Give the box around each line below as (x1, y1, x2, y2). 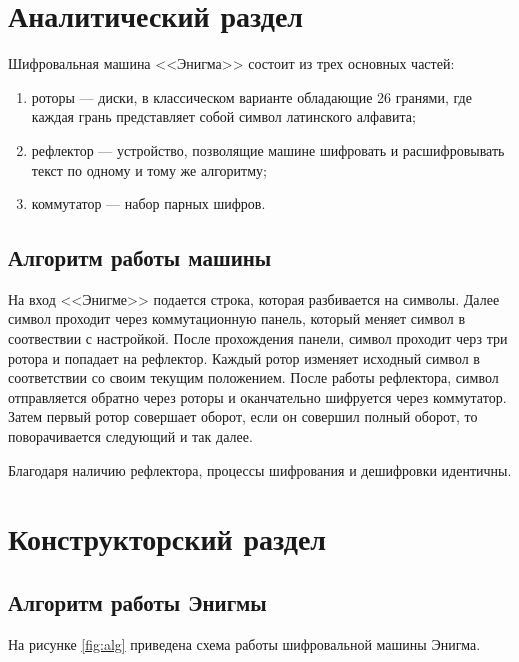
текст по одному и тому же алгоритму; (31, 159, 267, 180)
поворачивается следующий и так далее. (8, 426, 253, 447)
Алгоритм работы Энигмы (8, 587, 267, 617)
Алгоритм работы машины (8, 242, 272, 273)
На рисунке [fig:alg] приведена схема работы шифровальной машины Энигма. (8, 633, 481, 654)
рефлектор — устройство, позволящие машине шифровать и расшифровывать (31, 139, 505, 160)
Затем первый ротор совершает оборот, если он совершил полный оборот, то (8, 406, 478, 427)
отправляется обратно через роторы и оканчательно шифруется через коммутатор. (8, 386, 507, 407)
